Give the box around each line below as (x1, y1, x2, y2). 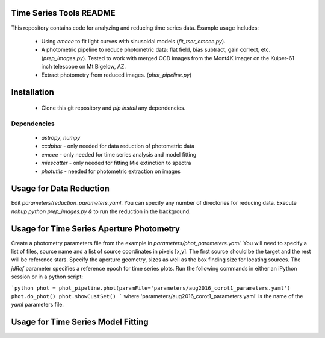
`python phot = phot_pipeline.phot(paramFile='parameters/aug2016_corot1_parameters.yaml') (11, 284, 291, 292)
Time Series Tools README (11, 8, 116, 18)
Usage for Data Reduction (11, 184, 110, 194)
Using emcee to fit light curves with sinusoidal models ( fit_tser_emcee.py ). (41, 37, 226, 45)
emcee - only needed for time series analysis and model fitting (41, 151, 197, 158)
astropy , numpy (41, 134, 81, 141)
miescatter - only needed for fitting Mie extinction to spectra (41, 160, 191, 166)
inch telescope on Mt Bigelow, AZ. (41, 63, 126, 70)
